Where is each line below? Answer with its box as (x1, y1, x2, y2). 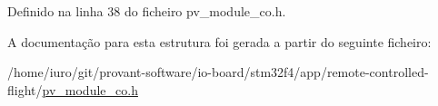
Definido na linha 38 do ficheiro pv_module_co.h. (7, 2, 286, 20)
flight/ (7, 80, 43, 99)
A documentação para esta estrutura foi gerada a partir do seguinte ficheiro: (7, 32, 432, 51)
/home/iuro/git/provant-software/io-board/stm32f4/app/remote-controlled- (7, 63, 429, 82)
